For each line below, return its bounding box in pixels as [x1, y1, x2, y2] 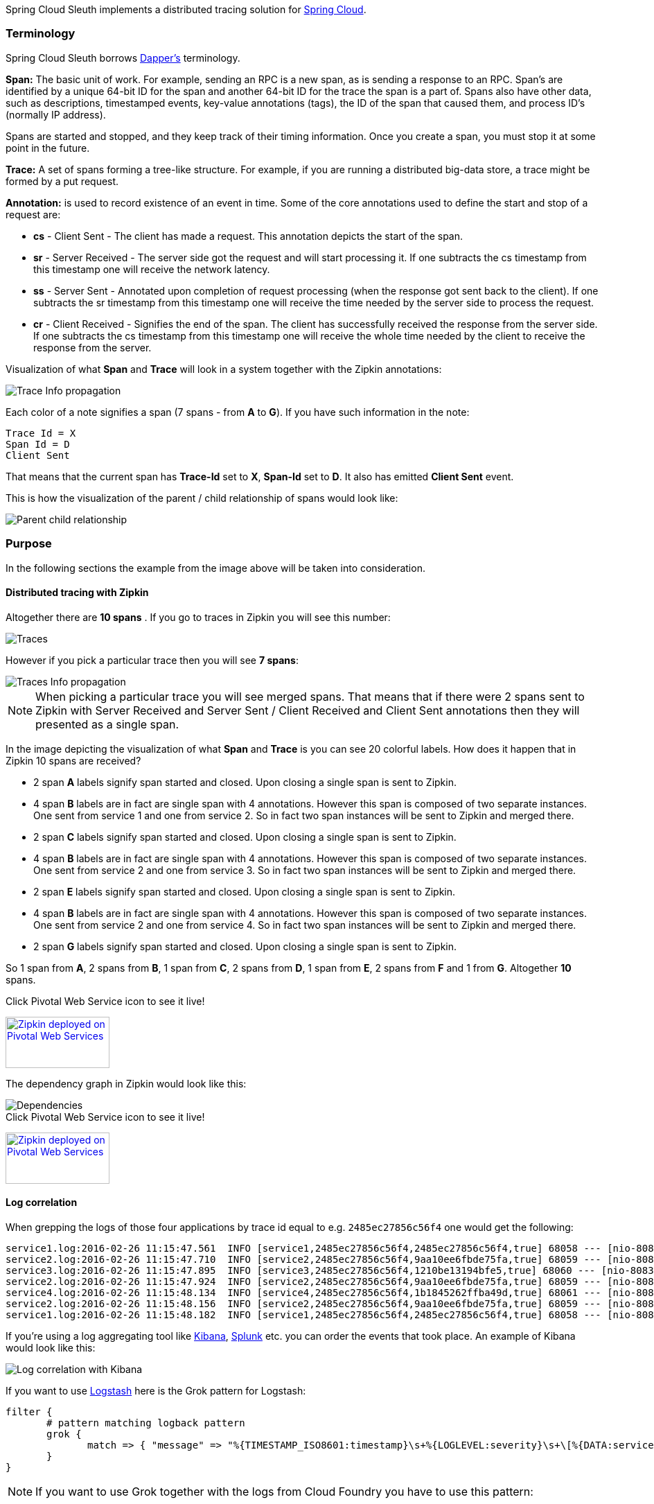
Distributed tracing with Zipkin [6, 586, 149, 599]
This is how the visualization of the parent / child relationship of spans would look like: [6, 491, 398, 504]
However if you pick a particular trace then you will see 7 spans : [6, 654, 299, 666]
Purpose [6, 536, 52, 551]
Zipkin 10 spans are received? [6, 754, 141, 767]
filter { [6, 1406, 53, 1417]
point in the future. [6, 141, 90, 154]
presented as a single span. [35, 717, 179, 731]
